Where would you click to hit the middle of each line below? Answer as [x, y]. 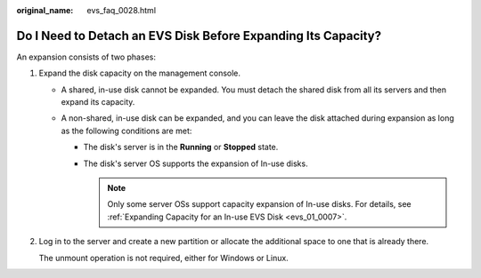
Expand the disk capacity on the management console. [139, 73]
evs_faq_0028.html [121, 10]
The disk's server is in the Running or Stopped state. [181, 147]
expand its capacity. [98, 102]
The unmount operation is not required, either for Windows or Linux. [163, 258]
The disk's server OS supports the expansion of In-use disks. [196, 163]
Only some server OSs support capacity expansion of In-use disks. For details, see [259, 204]
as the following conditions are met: [126, 131]
